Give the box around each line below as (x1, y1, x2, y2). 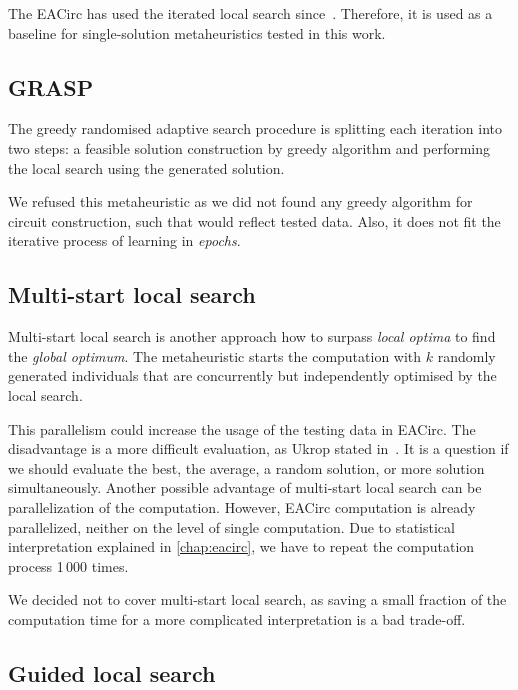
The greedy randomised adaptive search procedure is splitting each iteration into (8, 118, 503, 139)
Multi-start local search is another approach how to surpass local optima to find (8, 326, 496, 347)
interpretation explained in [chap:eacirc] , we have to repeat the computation (8, 536, 475, 557)
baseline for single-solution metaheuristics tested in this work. (8, 22, 386, 43)
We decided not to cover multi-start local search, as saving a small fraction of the (8, 589, 507, 610)
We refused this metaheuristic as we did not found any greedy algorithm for (8, 191, 473, 212)
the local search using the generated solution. (8, 157, 285, 178)
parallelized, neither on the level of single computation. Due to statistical (8, 516, 455, 537)
